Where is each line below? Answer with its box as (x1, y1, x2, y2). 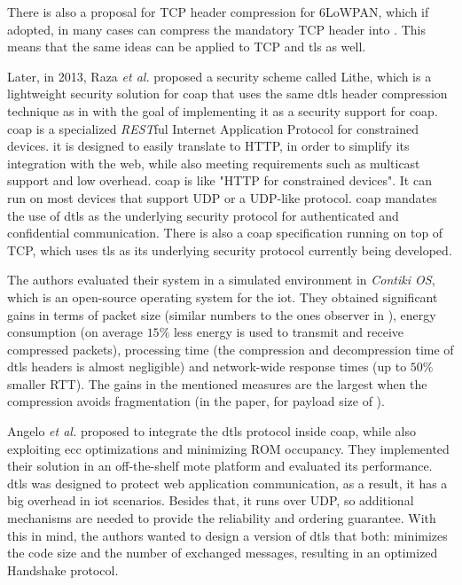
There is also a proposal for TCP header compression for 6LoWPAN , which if (7, 3, 429, 20)
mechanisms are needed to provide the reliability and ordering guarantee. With (7, 509, 436, 527)
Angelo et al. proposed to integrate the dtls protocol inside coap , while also (7, 422, 416, 441)
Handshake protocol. (7, 560, 119, 579)
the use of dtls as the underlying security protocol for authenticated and (7, 206, 399, 224)
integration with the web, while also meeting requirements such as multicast (7, 153, 420, 172)
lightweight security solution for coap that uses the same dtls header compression (7, 84, 448, 103)
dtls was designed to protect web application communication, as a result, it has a (7, 473, 448, 492)
